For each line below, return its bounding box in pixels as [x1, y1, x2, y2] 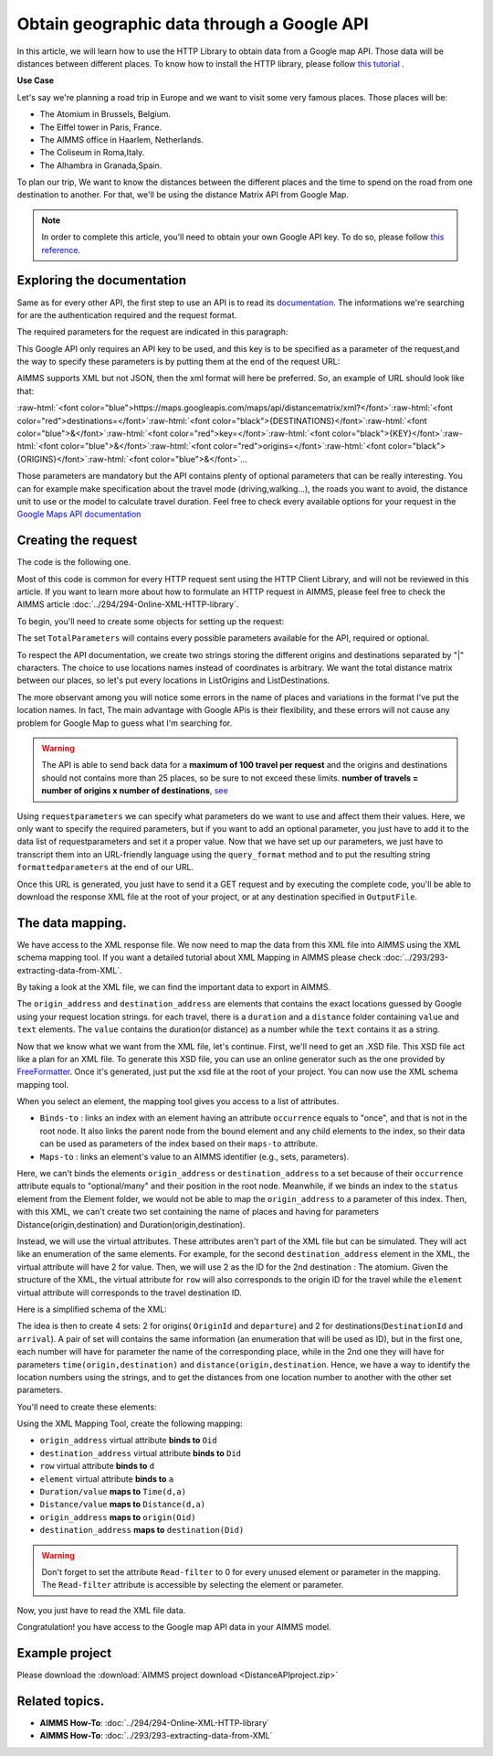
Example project [16, 1645, 112, 1661]
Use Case [16, 75, 55, 86]
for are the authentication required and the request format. [16, 309, 237, 320]
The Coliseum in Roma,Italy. [39, 147, 145, 158]
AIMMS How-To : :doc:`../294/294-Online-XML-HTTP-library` [39, 1717, 269, 1728]
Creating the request [16, 533, 138, 548]
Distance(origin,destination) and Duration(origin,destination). [16, 1219, 246, 1229]
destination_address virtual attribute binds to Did [39, 1447, 242, 1458]
